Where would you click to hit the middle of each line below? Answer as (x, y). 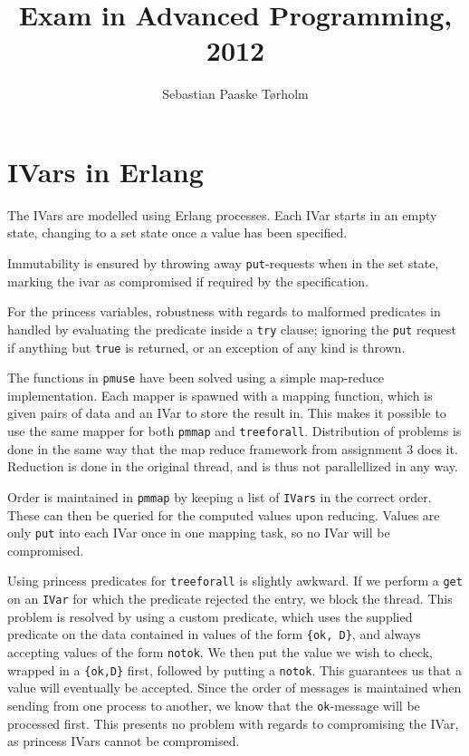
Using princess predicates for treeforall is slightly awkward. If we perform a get (235, 581)
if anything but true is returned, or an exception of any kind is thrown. (206, 347)
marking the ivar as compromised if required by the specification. (188, 281)
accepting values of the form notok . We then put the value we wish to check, (220, 651)
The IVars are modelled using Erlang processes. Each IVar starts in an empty (222, 214)
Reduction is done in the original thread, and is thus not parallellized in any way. (233, 466)
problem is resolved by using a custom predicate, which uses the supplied (210, 616)
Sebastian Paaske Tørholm (235, 94)
